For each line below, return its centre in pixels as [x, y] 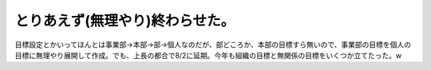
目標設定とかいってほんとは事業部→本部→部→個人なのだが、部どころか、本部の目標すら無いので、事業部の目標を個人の [213, 45]
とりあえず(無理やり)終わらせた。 [125, 21]
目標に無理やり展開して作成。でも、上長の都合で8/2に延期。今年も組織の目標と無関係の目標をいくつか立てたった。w [208, 55]
